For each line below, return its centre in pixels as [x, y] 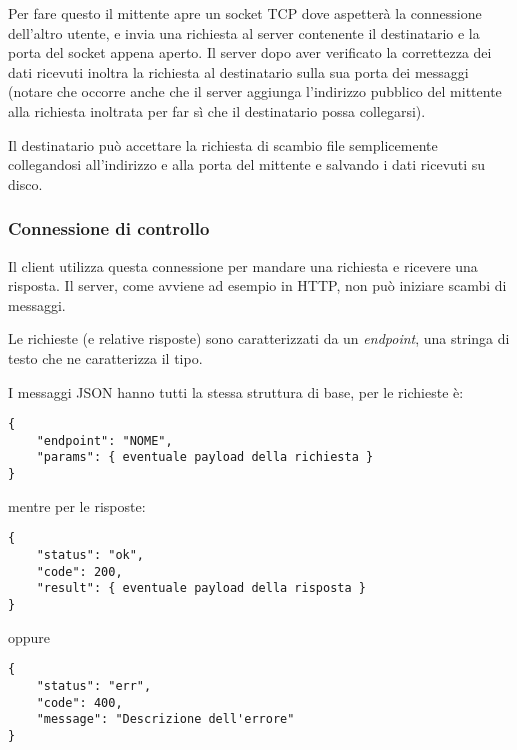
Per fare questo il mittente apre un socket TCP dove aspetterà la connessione [245, 13]
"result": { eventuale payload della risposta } [201, 588]
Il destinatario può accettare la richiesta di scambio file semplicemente [223, 144]
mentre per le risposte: [77, 505]
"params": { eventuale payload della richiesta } [205, 457]
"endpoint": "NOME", [104, 440]
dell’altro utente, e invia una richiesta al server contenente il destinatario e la [244, 32]
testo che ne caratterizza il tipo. [105, 357]
